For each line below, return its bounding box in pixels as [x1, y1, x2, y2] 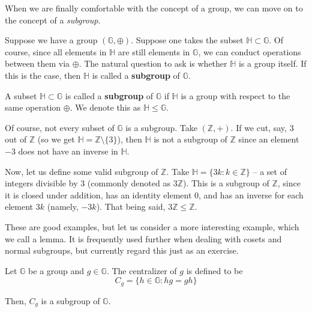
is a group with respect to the [181, 89, 290, 102]
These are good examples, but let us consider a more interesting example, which [5, 220, 299, 233]
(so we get [37, 133, 75, 145]
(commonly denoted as [87, 177, 170, 189]
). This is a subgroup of [183, 177, 269, 189]
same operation [5, 101, 61, 114]
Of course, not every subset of [5, 121, 115, 133]
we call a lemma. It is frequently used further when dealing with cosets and [5, 232, 282, 245]
